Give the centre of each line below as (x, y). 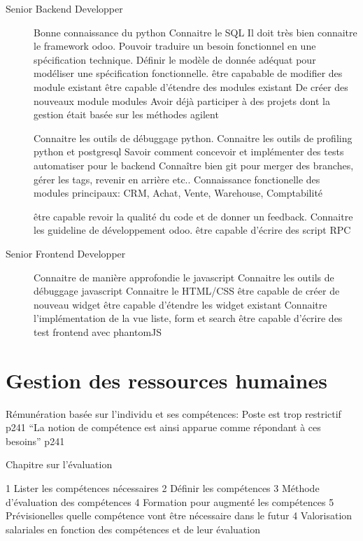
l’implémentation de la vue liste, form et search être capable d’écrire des (188, 318)
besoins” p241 (35, 441)
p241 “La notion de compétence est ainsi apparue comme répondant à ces (163, 427)
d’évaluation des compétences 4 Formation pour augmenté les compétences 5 (170, 501)
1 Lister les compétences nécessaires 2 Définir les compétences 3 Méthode (163, 487)
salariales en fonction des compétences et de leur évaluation (133, 529)
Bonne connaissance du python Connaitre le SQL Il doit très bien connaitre (195, 32)
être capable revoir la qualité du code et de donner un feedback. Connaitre (193, 216)
